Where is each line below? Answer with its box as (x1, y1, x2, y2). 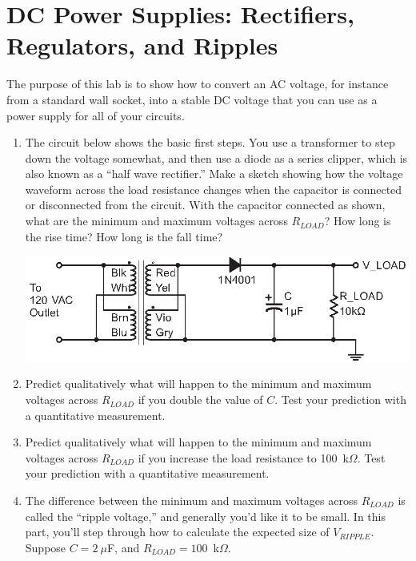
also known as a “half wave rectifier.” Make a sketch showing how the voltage (25, 165, 403, 182)
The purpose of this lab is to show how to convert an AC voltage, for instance (6, 75, 389, 92)
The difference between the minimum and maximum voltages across (25, 492, 358, 509)
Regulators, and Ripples (6, 29, 278, 62)
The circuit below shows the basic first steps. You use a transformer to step (25, 134, 395, 151)
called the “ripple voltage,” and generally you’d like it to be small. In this (25, 507, 386, 524)
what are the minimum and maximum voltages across (25, 212, 288, 229)
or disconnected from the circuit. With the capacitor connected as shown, (25, 196, 386, 213)
